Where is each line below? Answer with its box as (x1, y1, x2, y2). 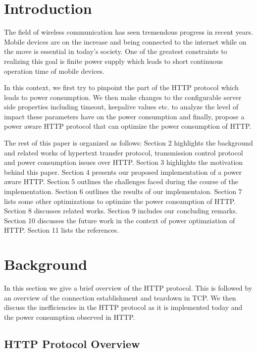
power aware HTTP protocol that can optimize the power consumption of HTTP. (4, 121, 252, 131)
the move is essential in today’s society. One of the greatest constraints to (4, 46, 227, 56)
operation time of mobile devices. (4, 65, 104, 76)
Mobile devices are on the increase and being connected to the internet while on (4, 36, 247, 47)
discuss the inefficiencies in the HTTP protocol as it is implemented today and (4, 302, 243, 312)
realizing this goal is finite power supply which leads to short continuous (4, 55, 223, 66)
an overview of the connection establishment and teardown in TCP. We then (4, 292, 236, 302)
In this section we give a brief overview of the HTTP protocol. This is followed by (4, 283, 253, 293)
